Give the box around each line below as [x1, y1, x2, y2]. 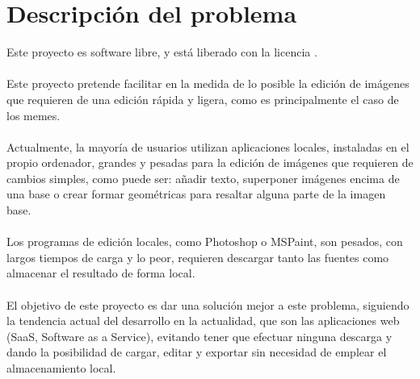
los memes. [6, 106, 61, 123]
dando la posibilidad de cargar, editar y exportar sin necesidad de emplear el [6, 344, 387, 360]
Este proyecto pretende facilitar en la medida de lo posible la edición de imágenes [6, 75, 409, 92]
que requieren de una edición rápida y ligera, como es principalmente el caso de [6, 90, 399, 107]
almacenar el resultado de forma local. [6, 264, 195, 281]
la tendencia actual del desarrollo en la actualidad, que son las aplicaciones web [6, 312, 400, 329]
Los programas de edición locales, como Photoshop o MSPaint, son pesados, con [6, 233, 403, 250]
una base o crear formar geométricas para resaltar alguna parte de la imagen [6, 185, 386, 202]
